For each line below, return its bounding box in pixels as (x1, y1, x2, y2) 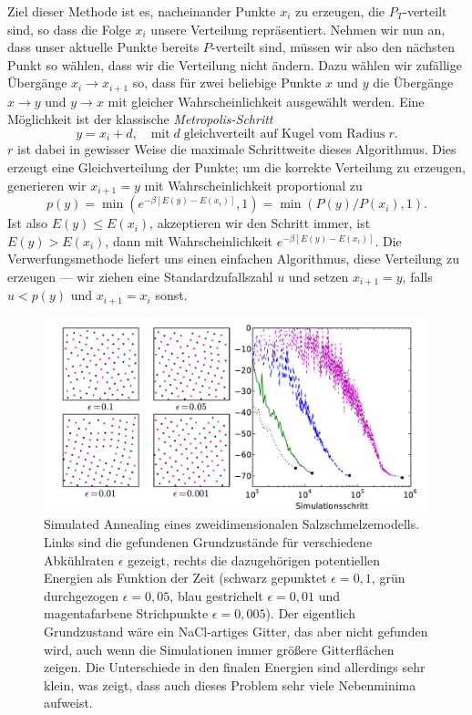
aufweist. (44, 693, 93, 712)
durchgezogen (44, 585, 119, 605)
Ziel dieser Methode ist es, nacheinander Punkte (7, 2, 276, 20)
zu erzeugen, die (295, 2, 385, 20)
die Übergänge (373, 73, 454, 92)
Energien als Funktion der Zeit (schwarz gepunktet (44, 568, 327, 587)
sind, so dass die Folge (7, 19, 131, 38)
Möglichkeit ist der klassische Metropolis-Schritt (7, 109, 273, 129)
